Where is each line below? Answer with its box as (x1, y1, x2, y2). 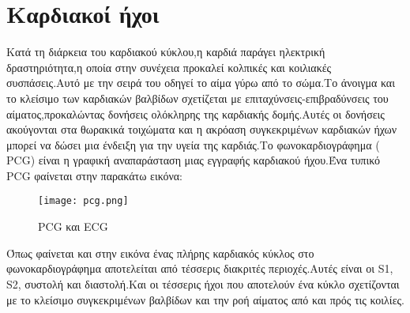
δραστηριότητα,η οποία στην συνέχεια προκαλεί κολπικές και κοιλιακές (6, 58, 332, 75)
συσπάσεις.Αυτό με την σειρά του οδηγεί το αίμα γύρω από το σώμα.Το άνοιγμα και (6, 74, 395, 91)
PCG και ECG (38, 218, 108, 235)
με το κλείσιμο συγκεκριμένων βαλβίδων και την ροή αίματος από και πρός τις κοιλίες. (6, 291, 404, 307)
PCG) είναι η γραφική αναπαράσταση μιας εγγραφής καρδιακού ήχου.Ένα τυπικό (6, 152, 380, 168)
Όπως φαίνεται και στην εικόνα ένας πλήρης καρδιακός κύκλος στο (6, 244, 314, 261)
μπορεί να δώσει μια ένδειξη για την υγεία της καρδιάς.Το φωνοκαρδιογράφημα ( (6, 136, 380, 153)
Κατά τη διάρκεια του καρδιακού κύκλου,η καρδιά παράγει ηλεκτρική (6, 43, 325, 60)
